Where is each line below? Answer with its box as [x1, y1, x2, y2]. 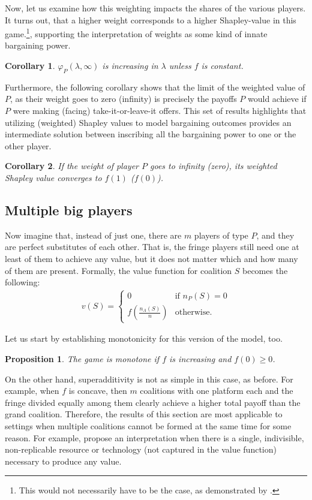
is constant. [201, 59, 244, 72]
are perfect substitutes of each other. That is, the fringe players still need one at [5, 240, 299, 253]
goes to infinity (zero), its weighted [150, 159, 277, 172]
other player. [5, 139, 52, 152]
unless [169, 59, 191, 72]
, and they [256, 228, 295, 241]
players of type [194, 228, 248, 241]
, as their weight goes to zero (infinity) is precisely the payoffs [10, 92, 237, 105]
